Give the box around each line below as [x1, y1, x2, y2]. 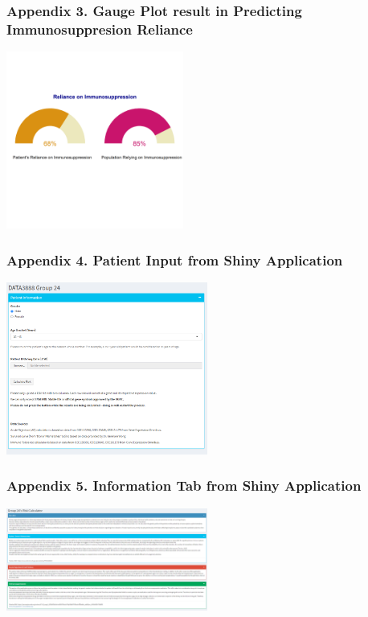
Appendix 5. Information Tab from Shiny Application [6, 475, 362, 496]
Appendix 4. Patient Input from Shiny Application [6, 249, 343, 269]
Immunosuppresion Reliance [6, 19, 193, 39]
